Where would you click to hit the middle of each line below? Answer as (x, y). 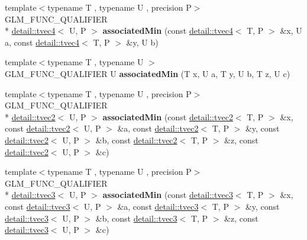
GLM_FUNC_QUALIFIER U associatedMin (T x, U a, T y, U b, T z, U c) (148, 73)
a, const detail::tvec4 (42, 42)
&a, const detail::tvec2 (158, 128)
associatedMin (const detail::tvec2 (168, 116)
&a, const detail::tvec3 (158, 206)
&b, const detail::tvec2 (136, 140)
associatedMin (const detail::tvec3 (168, 195)
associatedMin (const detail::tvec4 (168, 31)
